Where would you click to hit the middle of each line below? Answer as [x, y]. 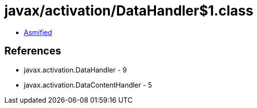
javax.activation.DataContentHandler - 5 [88, 85]
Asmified [38, 32]
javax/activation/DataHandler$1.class [129, 11]
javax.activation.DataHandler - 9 [75, 70]
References [33, 51]
